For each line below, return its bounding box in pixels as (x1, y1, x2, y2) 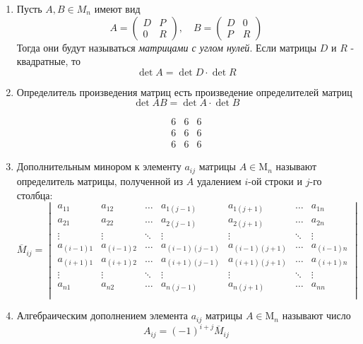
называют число (282, 308, 351, 323)
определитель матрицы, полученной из (16, 173, 184, 188)
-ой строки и (248, 173, 303, 188)
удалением (196, 173, 242, 188)
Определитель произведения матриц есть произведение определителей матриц (16, 84, 352, 99)
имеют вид (94, 1, 141, 16)
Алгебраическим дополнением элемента (16, 308, 188, 323)
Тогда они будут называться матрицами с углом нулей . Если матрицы (16, 40, 317, 54)
